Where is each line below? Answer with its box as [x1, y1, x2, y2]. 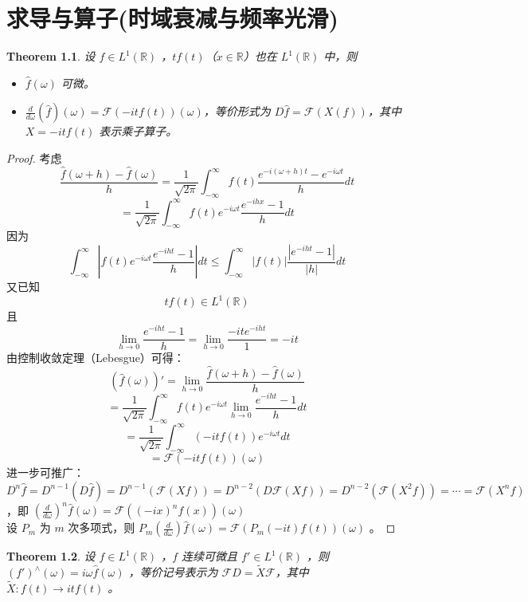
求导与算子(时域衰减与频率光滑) [6, 2, 339, 34]
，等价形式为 [203, 103, 271, 120]
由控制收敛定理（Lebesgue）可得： [6, 349, 185, 366]
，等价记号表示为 [128, 564, 218, 580]
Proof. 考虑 [6, 149, 62, 166]
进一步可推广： [6, 464, 84, 481]
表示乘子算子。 [99, 123, 178, 140]
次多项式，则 [68, 519, 135, 536]
